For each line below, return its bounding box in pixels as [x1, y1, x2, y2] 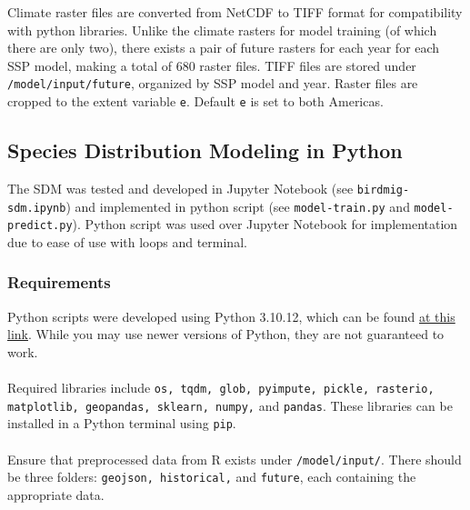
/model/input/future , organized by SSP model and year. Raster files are [7, 74, 418, 93]
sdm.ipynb [7, 201, 66, 215]
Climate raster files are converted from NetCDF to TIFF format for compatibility [7, 3, 463, 21]
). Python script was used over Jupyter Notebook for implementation [72, 215, 458, 234]
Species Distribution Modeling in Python [7, 136, 403, 165]
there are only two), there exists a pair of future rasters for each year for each [7, 38, 440, 57]
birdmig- [356, 183, 410, 196]
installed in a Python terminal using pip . [7, 414, 236, 433]
